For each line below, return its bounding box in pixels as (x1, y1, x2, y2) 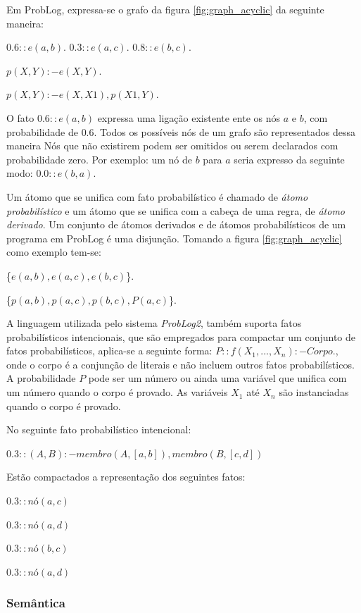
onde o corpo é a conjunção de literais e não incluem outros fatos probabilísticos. (6, 357, 355, 371)
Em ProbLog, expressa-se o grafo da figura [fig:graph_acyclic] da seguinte (6, 2, 324, 16)
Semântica (6, 594, 65, 612)
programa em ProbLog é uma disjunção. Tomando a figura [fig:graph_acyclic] (6, 230, 342, 245)
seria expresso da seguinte (234, 151, 345, 166)
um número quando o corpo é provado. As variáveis (6, 385, 228, 400)
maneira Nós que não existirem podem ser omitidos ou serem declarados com (6, 138, 338, 153)
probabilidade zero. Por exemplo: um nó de (6, 151, 192, 166)
